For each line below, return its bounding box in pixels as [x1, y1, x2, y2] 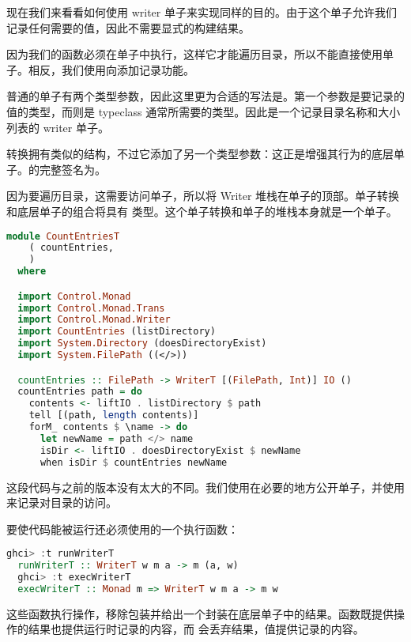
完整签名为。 [39, 160, 106, 177]
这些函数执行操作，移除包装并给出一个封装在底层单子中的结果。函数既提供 [6, 605, 394, 621]
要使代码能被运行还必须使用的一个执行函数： [6, 520, 239, 537]
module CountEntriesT [6, 230, 120, 242]
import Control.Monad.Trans [17, 302, 165, 314]
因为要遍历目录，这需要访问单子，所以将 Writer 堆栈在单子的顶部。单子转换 [6, 187, 400, 204]
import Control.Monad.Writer [17, 314, 171, 326]
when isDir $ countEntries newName [40, 456, 228, 468]
